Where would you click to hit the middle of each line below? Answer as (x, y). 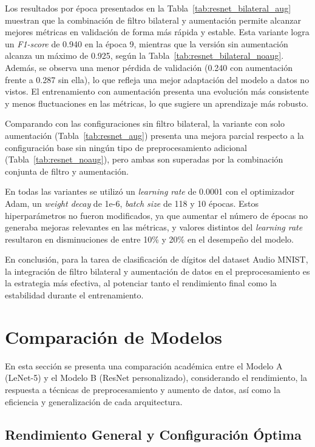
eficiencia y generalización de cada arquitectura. (94, 401)
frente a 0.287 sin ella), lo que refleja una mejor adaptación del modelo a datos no (157, 79)
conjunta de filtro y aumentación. (67, 171)
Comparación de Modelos (113, 336)
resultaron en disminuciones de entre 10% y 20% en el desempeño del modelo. (149, 239)
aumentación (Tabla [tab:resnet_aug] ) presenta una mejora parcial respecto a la (154, 135)
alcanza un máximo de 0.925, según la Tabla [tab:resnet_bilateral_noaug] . (144, 55)
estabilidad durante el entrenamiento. (74, 295)
